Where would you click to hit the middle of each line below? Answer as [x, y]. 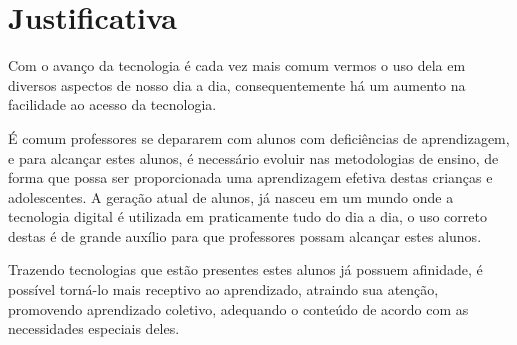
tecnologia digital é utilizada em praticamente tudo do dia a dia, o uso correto [247, 216]
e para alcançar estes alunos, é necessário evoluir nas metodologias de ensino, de [253, 157]
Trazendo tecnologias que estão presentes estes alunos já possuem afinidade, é [245, 269]
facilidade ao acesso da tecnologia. [112, 104]
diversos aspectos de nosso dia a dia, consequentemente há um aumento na [237, 84]
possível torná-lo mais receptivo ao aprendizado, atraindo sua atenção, [223, 289]
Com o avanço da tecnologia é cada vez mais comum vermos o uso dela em [237, 65]
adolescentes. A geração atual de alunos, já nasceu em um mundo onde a [231, 196]
